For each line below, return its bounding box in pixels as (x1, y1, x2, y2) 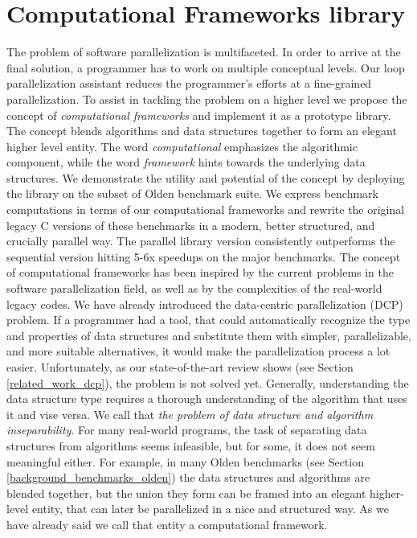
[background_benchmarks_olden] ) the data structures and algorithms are (6, 469, 370, 486)
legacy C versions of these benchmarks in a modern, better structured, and (6, 216, 375, 233)
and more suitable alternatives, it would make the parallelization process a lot (6, 343, 390, 359)
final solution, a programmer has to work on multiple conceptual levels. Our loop (6, 59, 405, 76)
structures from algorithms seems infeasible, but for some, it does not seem (6, 437, 375, 454)
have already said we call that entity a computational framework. (6, 515, 328, 532)
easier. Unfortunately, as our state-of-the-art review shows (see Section (6, 359, 354, 375)
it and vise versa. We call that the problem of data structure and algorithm (6, 405, 374, 422)
